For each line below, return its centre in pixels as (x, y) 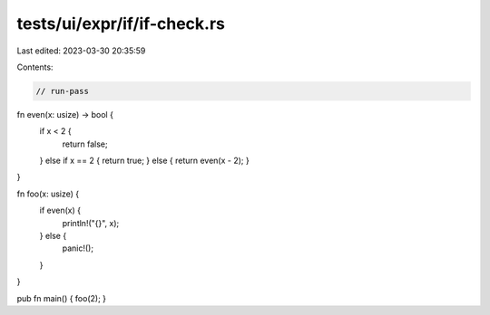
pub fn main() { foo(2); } (62, 298)
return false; (85, 144)
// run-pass (63, 91)
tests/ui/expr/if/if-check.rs (121, 24)
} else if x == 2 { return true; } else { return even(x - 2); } (144, 161)
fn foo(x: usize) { (48, 194)
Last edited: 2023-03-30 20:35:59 (81, 51)
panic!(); (78, 248)
